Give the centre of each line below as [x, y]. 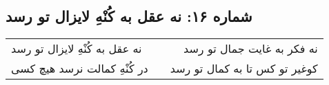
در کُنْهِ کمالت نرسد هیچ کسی [80, 69]
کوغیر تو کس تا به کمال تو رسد [244, 69]
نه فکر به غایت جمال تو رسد [251, 49]
